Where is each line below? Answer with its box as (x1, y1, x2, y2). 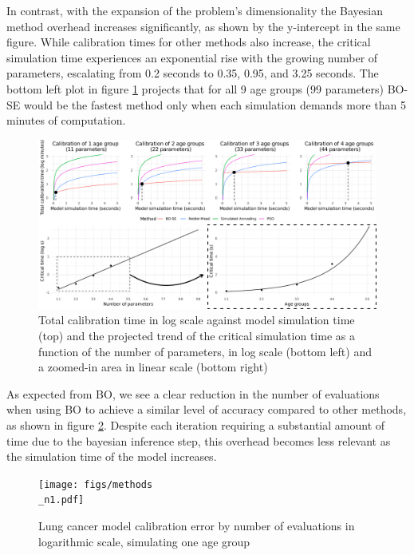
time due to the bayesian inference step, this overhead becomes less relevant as (6, 432, 391, 449)
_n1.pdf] (38, 494, 85, 506)
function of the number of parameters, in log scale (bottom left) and (38, 343, 372, 359)
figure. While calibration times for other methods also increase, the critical (6, 34, 371, 50)
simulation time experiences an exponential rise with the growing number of (6, 49, 378, 65)
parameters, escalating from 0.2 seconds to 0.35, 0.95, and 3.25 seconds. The (6, 65, 379, 81)
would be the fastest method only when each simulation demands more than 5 (23, 96, 407, 113)
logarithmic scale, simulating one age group (38, 533, 250, 549)
